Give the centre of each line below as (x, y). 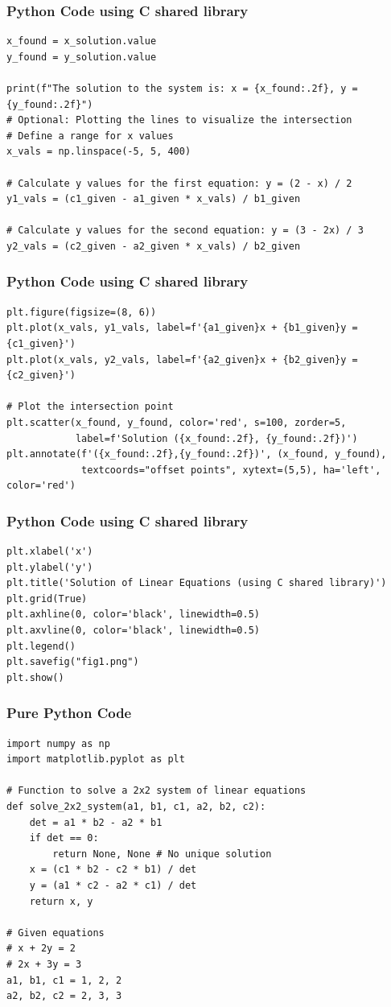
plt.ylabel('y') (50, 567)
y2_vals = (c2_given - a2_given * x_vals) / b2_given (154, 246)
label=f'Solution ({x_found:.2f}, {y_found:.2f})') (216, 438)
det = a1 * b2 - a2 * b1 (96, 822)
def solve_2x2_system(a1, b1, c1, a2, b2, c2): (136, 807)
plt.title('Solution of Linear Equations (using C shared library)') (197, 583)
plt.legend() (41, 646)
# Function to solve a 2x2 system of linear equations (156, 791)
